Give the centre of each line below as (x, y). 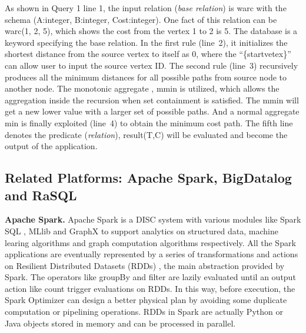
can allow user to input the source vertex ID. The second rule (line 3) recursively (152, 65)
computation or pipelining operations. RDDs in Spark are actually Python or (144, 312)
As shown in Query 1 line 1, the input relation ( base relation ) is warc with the (146, 8)
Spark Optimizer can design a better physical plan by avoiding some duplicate (146, 300)
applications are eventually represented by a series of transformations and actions (152, 254)
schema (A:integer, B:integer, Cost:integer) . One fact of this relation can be (141, 19)
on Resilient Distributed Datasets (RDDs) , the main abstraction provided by (145, 265)
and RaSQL (41, 195)
